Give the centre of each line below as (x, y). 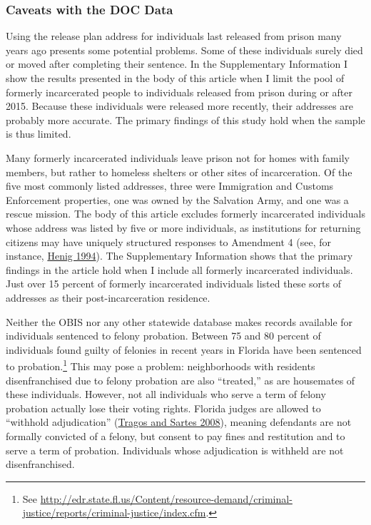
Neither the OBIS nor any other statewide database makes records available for (179, 321)
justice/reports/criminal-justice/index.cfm (114, 513)
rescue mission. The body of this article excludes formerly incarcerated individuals (185, 214)
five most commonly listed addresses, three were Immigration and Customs (170, 186)
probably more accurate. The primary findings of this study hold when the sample (185, 119)
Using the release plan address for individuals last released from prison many (174, 36)
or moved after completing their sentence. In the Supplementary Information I (177, 64)
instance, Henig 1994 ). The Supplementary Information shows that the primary (179, 256)
